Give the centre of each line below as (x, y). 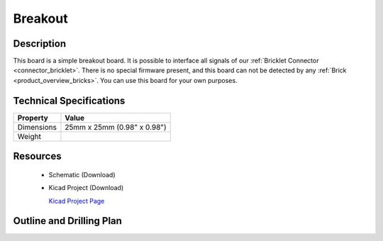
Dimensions (37, 127)
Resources (37, 156)
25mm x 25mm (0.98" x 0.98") (116, 127)
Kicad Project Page (77, 201)
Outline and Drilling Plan (67, 221)
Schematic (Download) (82, 174)
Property (33, 118)
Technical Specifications (69, 100)
